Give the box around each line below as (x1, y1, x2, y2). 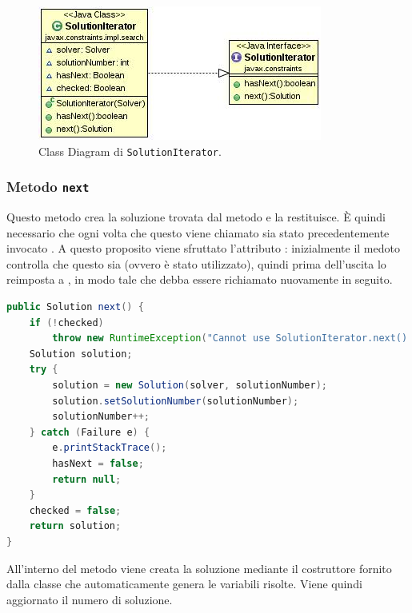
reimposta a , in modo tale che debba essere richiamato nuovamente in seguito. (6, 271, 393, 288)
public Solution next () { (6, 301, 144, 312)
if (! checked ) (29, 316, 104, 328)
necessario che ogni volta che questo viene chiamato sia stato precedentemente (6, 224, 390, 241)
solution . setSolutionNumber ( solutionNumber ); (52, 395, 299, 407)
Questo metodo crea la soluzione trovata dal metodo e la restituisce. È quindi (6, 209, 386, 225)
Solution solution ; (29, 348, 133, 360)
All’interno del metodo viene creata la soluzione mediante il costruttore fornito (6, 559, 392, 576)
